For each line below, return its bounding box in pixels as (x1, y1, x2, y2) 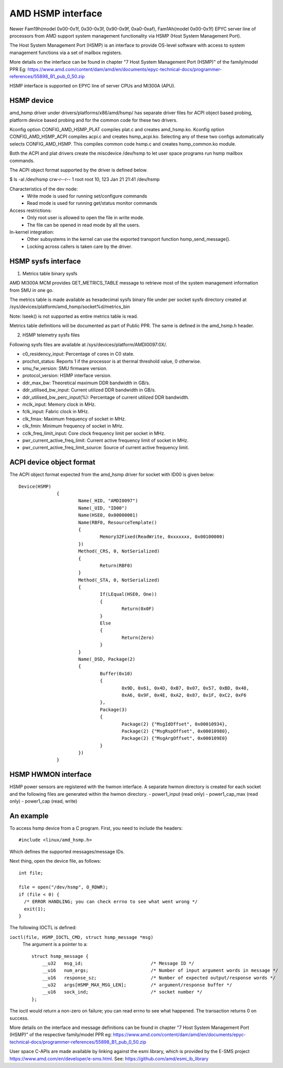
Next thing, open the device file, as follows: (9, 858, 101, 864)
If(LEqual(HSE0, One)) (99, 592, 157, 597)
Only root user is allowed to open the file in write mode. (27, 215, 144, 221)
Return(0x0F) (121, 606, 154, 612)
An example (9, 811, 49, 820)
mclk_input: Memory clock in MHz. (22, 401, 96, 407)
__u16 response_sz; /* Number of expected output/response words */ (42, 975, 276, 981)
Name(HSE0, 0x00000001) (78, 512, 138, 518)
